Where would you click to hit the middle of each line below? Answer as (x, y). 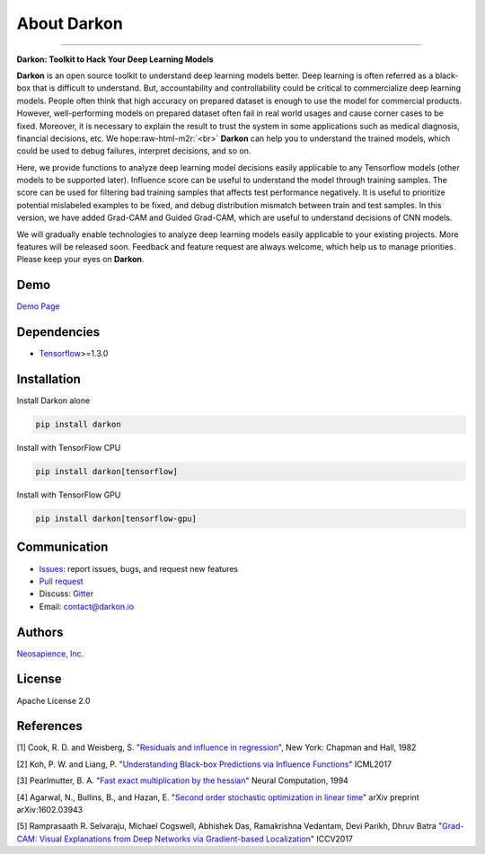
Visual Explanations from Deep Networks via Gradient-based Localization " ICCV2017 (196, 839)
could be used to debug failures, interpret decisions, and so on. (134, 151)
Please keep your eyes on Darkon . (80, 260)
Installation (48, 379)
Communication (62, 547)
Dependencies (58, 332)
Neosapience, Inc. (50, 653)
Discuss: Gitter (66, 594)
